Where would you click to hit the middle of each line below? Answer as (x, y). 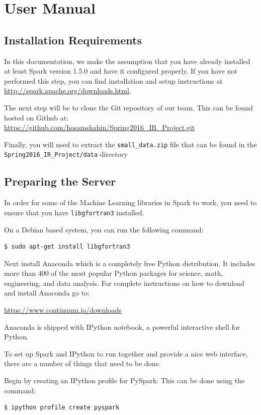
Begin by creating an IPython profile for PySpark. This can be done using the (124, 380)
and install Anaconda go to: (47, 293)
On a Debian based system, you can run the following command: (104, 229)
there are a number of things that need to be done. (82, 363)
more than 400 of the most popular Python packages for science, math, (114, 273)
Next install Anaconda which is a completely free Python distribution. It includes (130, 263)
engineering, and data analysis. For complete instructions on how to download (124, 283)
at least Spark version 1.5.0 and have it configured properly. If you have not (121, 71)
